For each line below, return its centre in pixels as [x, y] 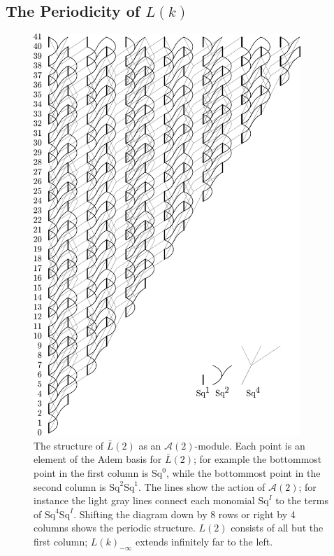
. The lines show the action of [202, 486]
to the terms [302, 500]
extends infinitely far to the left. [204, 542]
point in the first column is [91, 473]
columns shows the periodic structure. [115, 528]
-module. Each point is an [250, 445]
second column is [70, 486]
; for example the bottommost [258, 459]
